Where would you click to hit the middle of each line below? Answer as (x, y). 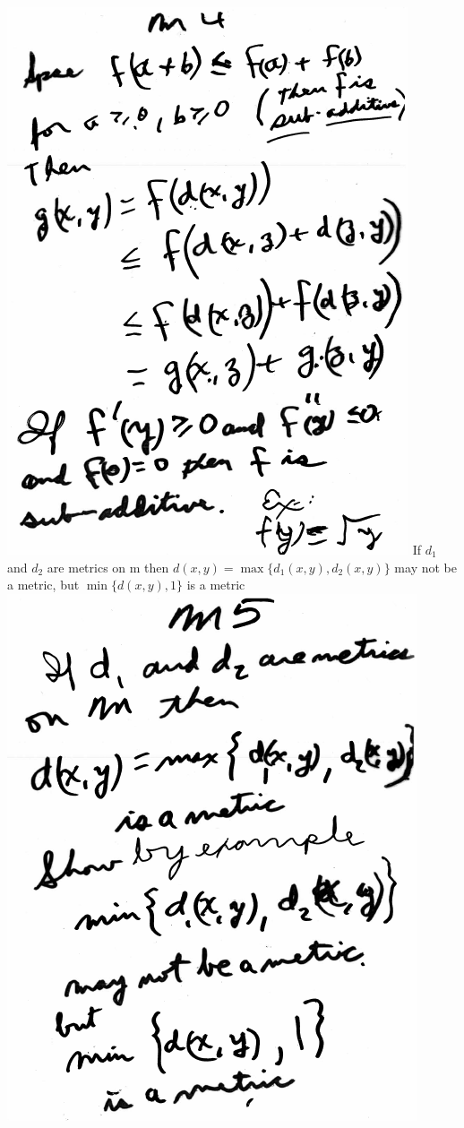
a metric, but (43, 585)
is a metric (216, 585)
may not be (425, 567)
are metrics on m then (108, 567)
